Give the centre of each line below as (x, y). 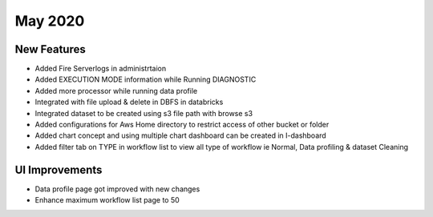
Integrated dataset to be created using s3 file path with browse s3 (144, 113)
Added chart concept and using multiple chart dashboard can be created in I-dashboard (180, 135)
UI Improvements (59, 169)
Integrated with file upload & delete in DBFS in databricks (129, 102)
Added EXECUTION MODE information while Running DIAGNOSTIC (146, 79)
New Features (50, 49)
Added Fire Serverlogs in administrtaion (101, 69)
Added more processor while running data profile (116, 90)
